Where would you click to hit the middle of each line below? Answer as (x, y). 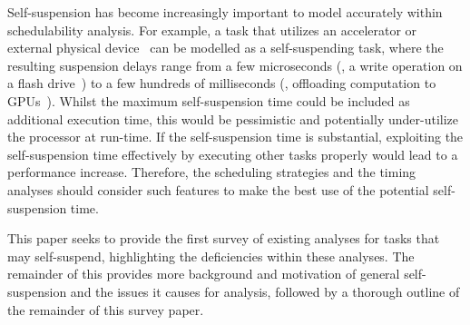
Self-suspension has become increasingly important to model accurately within (225, 12)
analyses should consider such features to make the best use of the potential (218, 189)
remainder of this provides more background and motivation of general (204, 274)
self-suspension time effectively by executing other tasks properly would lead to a (233, 154)
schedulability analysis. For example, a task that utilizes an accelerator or (212, 30)
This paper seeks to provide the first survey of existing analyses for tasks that (224, 238)
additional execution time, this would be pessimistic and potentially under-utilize (233, 118)
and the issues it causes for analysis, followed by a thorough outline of (265, 291)
